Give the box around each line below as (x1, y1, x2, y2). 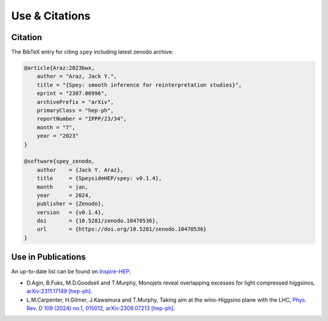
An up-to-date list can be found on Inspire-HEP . (11, 268, 131, 275)
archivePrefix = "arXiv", (36, 98, 114, 106)
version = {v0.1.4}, (36, 209, 104, 215)
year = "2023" (36, 132, 79, 140)
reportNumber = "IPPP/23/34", (36, 115, 127, 123)
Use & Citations (11, 9, 91, 22)
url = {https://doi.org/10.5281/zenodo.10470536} (36, 226, 207, 233)
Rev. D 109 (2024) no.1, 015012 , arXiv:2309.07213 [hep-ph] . (26, 304, 176, 312)
